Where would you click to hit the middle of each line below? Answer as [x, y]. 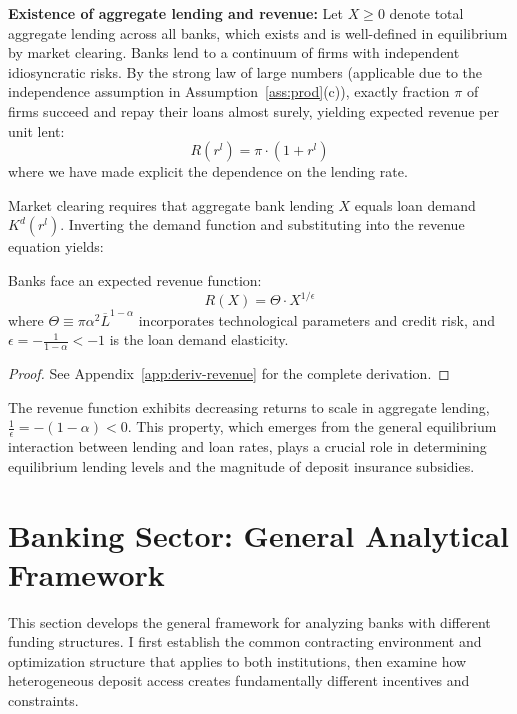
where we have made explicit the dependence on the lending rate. [208, 171]
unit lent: [36, 130]
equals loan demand [415, 204]
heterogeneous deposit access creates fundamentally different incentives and [239, 680]
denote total [426, 13]
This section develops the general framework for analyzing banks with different [249, 621]
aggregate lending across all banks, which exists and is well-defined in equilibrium [258, 32]
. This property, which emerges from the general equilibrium [312, 426]
